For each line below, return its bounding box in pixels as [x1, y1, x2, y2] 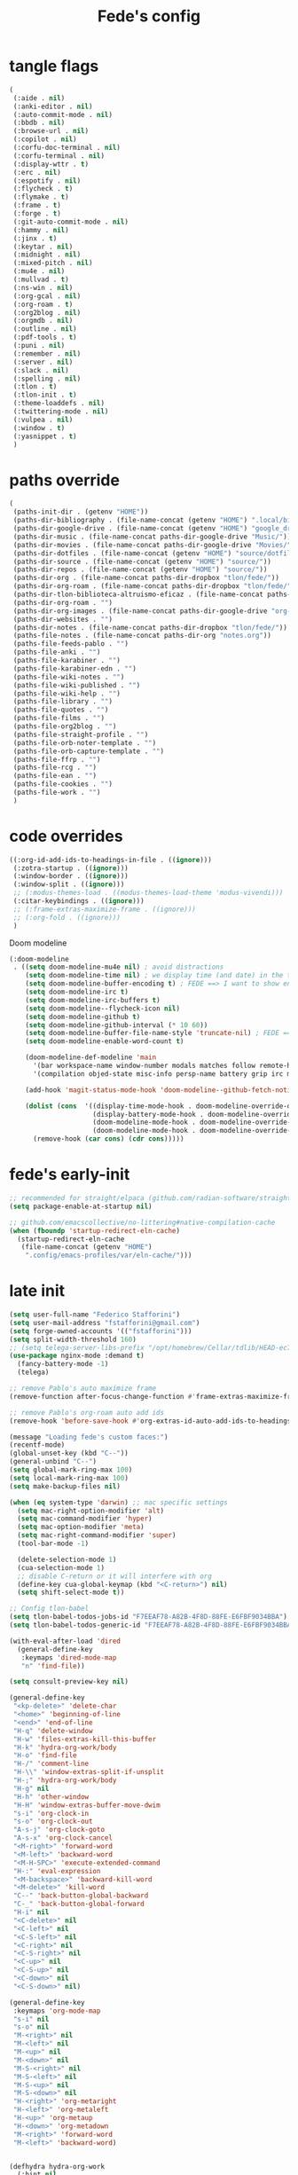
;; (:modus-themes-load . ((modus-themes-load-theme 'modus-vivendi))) [12, 889, 284, 898]
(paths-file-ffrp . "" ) [12, 755, 101, 764]
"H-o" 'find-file [12, 1751, 77, 1760]
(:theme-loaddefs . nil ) [12, 399, 105, 408]
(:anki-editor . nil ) [12, 102, 93, 111]
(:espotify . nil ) [12, 176, 82, 185]
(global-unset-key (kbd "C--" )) [9, 1449, 129, 1458]
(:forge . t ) [12, 209, 62, 218]
